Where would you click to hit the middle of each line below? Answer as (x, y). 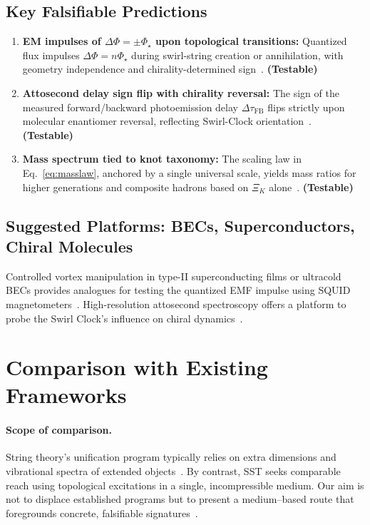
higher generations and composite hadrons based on (135, 187)
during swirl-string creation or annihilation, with (237, 55)
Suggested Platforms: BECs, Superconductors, (180, 225)
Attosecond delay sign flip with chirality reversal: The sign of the (181, 92)
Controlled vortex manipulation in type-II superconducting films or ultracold (174, 276)
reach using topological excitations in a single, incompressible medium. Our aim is (185, 485)
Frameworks (66, 395)
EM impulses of (62, 41)
